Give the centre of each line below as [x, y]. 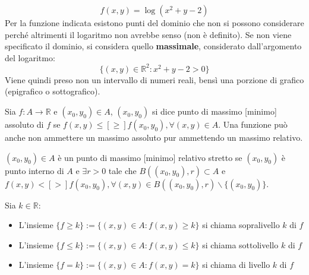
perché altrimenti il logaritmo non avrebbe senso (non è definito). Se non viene [148, 34]
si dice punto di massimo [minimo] [214, 111]
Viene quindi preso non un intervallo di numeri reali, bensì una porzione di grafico [154, 79]
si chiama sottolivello [240, 244]
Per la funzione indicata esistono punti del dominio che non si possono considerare [154, 23]
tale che [122, 170]
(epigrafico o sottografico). [53, 91]
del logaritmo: [30, 57]
